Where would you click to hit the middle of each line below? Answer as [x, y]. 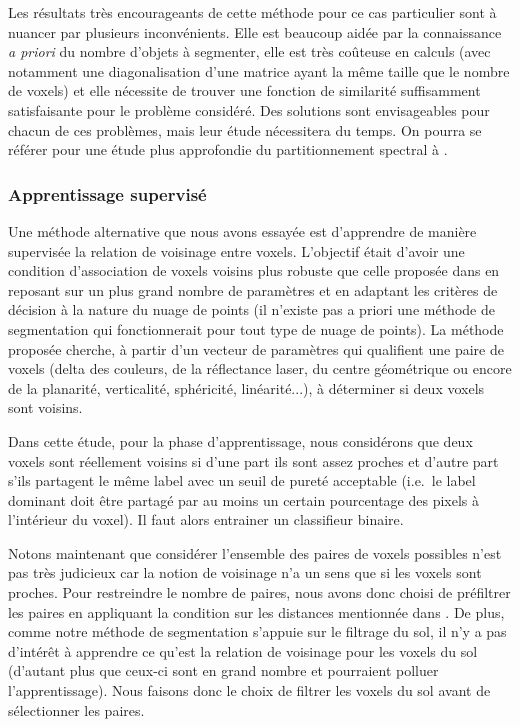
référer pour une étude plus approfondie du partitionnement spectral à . [228, 149]
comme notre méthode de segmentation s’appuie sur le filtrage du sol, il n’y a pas [257, 631]
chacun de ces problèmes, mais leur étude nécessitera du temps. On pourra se [245, 129]
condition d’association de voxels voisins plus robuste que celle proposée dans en [254, 270]
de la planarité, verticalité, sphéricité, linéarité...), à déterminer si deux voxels [246, 387]
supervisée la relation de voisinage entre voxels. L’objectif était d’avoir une [236, 250]
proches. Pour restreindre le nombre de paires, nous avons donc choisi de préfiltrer [259, 592]
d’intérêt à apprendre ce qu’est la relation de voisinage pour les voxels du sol [243, 650]
